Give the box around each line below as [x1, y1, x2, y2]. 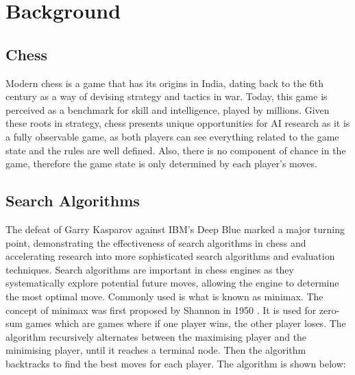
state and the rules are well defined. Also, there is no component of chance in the [5, 143, 346, 157]
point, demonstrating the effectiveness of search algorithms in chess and [5, 235, 306, 250]
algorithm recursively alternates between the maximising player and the [5, 329, 307, 343]
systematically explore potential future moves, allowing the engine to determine [5, 276, 339, 290]
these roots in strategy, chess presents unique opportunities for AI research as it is [5, 116, 350, 130]
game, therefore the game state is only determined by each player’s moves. [5, 156, 317, 171]
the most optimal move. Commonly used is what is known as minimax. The [5, 289, 323, 303]
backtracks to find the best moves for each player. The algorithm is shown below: [5, 356, 346, 370]
